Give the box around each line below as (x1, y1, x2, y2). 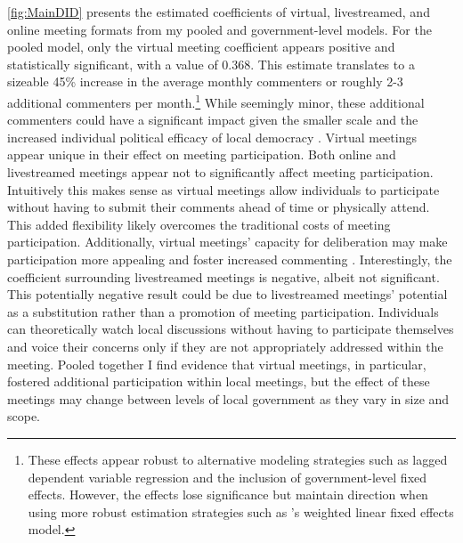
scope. (7, 407, 41, 425)
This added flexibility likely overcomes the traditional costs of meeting (7, 215, 391, 233)
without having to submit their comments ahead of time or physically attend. (7, 198, 430, 216)
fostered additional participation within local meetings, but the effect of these (7, 372, 430, 391)
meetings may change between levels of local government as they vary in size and (7, 389, 450, 408)
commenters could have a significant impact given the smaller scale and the (7, 110, 418, 129)
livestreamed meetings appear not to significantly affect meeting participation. (7, 163, 434, 181)
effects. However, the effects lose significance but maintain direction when (28, 485, 428, 504)
